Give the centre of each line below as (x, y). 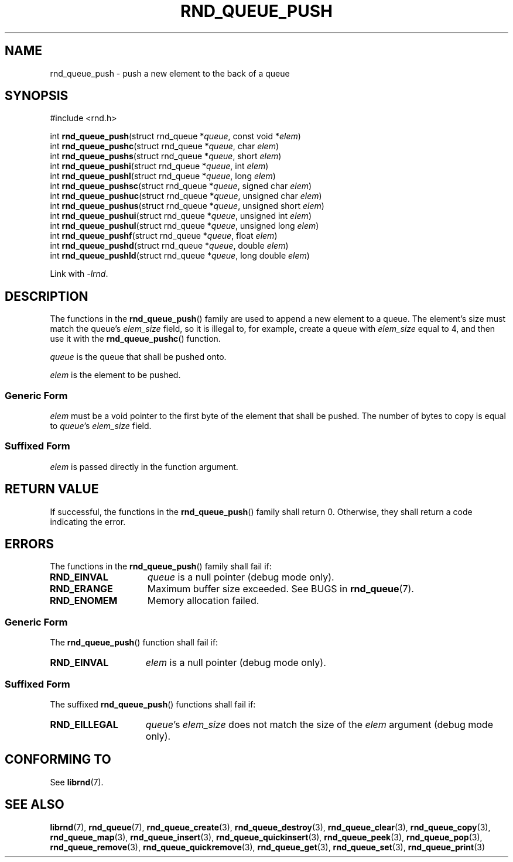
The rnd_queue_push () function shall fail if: (134, 643)
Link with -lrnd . (79, 274)
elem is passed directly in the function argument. (144, 466)
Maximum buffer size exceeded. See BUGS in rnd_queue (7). (281, 589)
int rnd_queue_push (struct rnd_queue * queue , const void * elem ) (175, 136)
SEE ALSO (35, 805)
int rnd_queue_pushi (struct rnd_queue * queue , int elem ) (159, 166)
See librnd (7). (77, 782)
